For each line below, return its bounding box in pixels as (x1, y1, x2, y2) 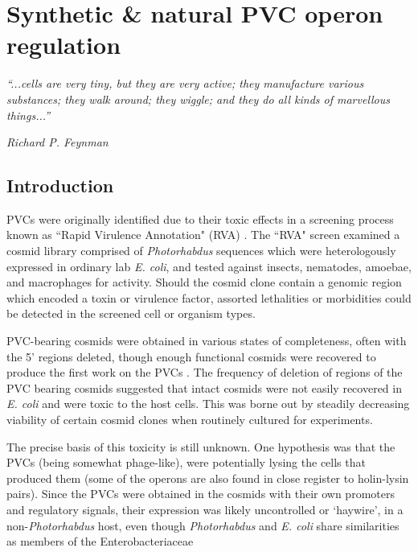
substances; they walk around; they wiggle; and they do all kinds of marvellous (6, 90, 391, 107)
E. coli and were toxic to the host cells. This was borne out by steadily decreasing (6, 395, 410, 412)
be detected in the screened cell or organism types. (6, 305, 256, 322)
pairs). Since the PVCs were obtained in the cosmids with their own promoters (6, 485, 395, 502)
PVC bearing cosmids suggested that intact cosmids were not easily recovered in (6, 379, 402, 396)
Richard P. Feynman (6, 134, 109, 150)
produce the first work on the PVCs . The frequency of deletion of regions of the (6, 364, 403, 381)
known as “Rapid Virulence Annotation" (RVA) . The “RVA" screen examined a (6, 226, 400, 243)
